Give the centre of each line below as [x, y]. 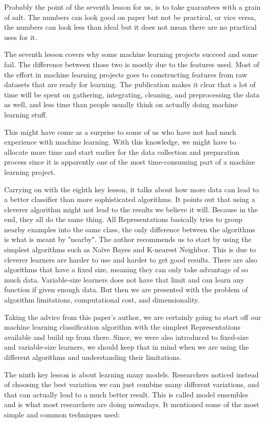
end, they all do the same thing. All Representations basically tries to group [123, 219]
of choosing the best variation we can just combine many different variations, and [132, 384]
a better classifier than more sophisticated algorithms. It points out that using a [130, 199]
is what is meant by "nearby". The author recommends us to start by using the [128, 239]
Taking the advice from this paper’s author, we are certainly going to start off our [133, 317]
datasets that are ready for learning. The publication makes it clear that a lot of [130, 84]
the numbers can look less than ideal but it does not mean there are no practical [130, 27]
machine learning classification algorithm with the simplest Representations [122, 327]
